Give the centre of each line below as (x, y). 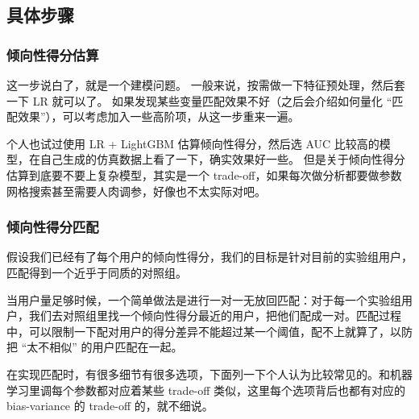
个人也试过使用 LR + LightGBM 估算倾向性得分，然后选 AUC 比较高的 (193, 143)
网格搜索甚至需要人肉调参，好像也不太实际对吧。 (136, 191)
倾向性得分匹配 (53, 227)
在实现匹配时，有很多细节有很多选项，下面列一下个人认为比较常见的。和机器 (209, 373)
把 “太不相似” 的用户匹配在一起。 (95, 347)
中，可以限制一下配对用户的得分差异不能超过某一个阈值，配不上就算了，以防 (209, 331)
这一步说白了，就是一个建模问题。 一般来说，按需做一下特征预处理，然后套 (206, 85)
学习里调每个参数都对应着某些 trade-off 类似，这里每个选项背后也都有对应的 (206, 390)
